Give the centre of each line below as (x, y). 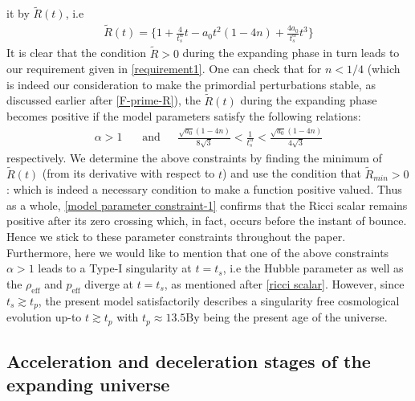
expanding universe (88, 385)
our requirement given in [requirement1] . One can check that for (164, 69)
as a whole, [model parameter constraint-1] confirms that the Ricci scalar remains (207, 205)
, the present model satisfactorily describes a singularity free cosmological (219, 300)
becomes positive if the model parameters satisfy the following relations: (184, 116)
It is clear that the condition (76, 53)
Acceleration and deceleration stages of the (189, 360)
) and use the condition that (292, 173)
